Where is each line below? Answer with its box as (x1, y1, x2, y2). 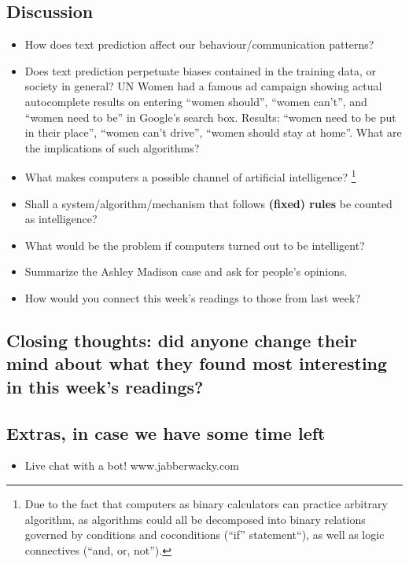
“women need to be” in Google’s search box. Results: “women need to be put (24, 108, 396, 125)
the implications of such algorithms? (24, 139, 200, 156)
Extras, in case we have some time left (6, 420, 326, 445)
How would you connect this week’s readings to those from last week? (24, 289, 361, 306)
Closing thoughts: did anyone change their (6, 328, 357, 352)
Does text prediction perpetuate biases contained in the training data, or (24, 62, 377, 79)
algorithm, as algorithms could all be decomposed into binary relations (24, 511, 366, 527)
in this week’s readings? (6, 374, 204, 398)
